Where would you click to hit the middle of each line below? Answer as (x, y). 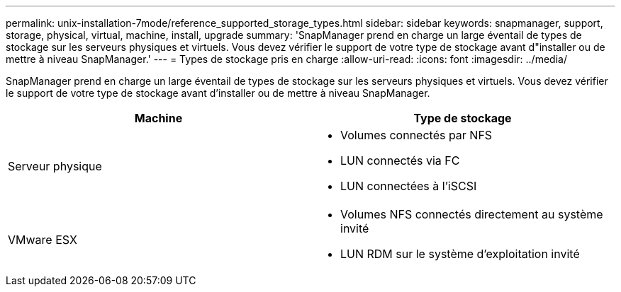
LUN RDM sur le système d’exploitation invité (460, 254)
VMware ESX (43, 240)
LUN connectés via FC (400, 160)
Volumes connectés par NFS (416, 135)
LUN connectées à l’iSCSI (409, 186)
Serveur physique (55, 166)
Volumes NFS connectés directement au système (472, 214)
